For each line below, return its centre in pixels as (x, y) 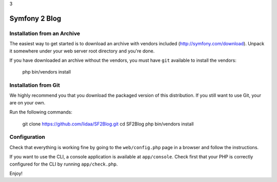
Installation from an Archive (45, 33)
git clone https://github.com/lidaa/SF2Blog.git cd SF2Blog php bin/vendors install (108, 124)
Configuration (27, 137)
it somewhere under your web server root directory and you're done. (82, 51)
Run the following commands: (41, 112)
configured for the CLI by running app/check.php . (64, 164)
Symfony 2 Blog (35, 18)
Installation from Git (35, 85)
